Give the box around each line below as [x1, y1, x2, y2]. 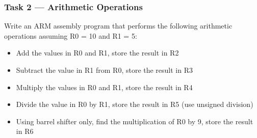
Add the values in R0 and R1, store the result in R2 [16, 47, 179, 58]
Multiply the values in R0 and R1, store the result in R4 [16, 81, 193, 92]
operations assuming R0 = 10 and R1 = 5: [4, 30, 137, 41]
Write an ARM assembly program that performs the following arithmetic [4, 20, 233, 31]
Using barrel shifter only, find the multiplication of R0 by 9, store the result [16, 116, 253, 126]
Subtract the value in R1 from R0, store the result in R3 [16, 65, 193, 75]
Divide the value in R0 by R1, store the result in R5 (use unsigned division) [16, 99, 253, 109]
